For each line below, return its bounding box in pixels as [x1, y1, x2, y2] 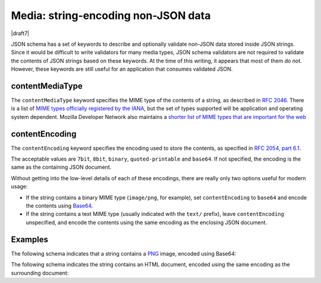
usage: [11, 183, 28, 190]
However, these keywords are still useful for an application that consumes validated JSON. [11, 65, 233, 73]
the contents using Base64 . [26, 202, 93, 209]
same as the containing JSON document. [11, 163, 112, 171]
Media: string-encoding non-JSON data [11, 9, 211, 22]
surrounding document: [11, 269, 69, 276]
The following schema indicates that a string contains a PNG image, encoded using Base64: [11, 250, 237, 257]
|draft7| [11, 30, 30, 37]
